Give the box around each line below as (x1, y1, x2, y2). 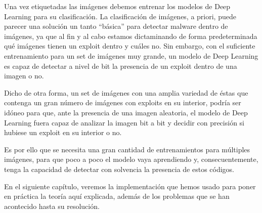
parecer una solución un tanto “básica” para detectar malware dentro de (4, 21, 228, 31)
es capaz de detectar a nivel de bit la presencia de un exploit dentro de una (4, 60, 237, 71)
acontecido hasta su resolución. (4, 200, 100, 211)
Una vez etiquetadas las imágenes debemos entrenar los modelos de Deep (4, 1, 231, 11)
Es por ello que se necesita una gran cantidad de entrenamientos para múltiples (4, 144, 250, 154)
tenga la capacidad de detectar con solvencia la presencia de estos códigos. (4, 163, 235, 174)
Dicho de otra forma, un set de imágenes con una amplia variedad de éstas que (4, 87, 248, 98)
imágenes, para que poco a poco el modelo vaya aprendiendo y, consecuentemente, (4, 154, 258, 164)
